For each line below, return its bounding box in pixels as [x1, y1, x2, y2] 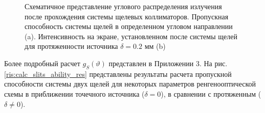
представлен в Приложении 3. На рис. [108, 58, 228, 68]
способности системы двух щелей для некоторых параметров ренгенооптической [4, 78, 256, 89]
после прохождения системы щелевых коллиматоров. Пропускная [25, 11, 229, 21]
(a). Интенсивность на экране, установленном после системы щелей [25, 31, 237, 41]
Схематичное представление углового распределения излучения [25, 1, 222, 11]
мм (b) [144, 41, 166, 51]
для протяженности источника [25, 41, 118, 51]
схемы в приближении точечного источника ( [4, 88, 145, 99]
